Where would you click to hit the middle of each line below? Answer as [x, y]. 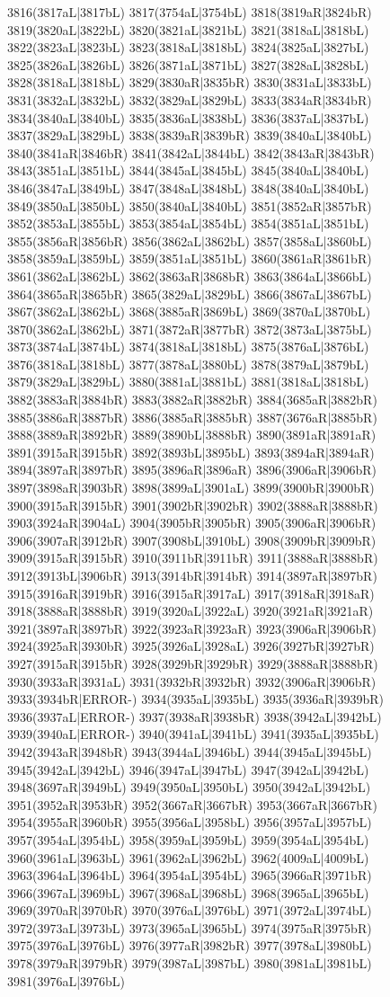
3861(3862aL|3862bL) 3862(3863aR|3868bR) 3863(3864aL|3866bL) [190, 276]
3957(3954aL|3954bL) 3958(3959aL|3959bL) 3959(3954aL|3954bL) [188, 839]
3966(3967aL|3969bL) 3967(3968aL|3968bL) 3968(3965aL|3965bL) [188, 892]
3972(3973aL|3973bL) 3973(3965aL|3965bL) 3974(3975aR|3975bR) [190, 927]
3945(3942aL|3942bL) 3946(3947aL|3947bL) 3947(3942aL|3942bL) [188, 769]
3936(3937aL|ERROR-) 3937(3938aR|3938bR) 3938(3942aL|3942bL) [195, 716]
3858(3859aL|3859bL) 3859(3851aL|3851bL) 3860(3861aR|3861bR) [190, 258]
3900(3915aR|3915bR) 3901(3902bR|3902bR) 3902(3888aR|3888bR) [193, 505]
